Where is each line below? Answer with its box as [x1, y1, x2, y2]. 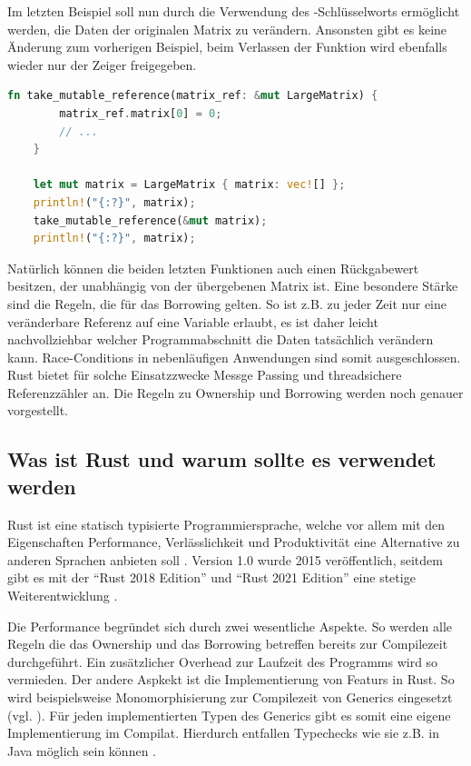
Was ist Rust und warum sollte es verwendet [7, 445, 437, 473]
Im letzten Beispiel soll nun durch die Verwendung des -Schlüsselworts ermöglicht [7, 2, 460, 20]
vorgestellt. [7, 401, 69, 420]
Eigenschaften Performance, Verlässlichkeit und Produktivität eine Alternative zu [7, 532, 460, 552]
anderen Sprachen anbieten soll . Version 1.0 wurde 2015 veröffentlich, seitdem [7, 550, 443, 569]
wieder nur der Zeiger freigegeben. [7, 55, 197, 74]
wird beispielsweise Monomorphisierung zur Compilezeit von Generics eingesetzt [7, 688, 453, 706]
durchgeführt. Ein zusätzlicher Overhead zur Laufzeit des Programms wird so [7, 652, 438, 671]
